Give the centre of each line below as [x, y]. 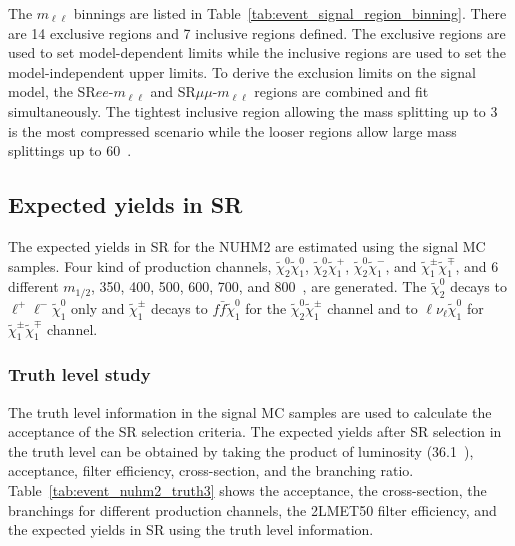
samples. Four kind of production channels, [140, 265]
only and [98, 307]
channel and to [372, 307]
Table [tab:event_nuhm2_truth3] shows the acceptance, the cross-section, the [247, 489]
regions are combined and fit [341, 91]
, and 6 [477, 265]
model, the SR [52, 91]
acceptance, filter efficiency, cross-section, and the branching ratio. [211, 470]
